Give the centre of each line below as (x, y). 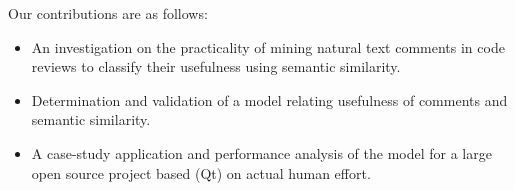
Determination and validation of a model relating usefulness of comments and (269, 99)
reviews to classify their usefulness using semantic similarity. (216, 66)
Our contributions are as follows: (108, 13)
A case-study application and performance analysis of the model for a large (261, 152)
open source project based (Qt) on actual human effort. (201, 172)
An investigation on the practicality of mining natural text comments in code (268, 46)
